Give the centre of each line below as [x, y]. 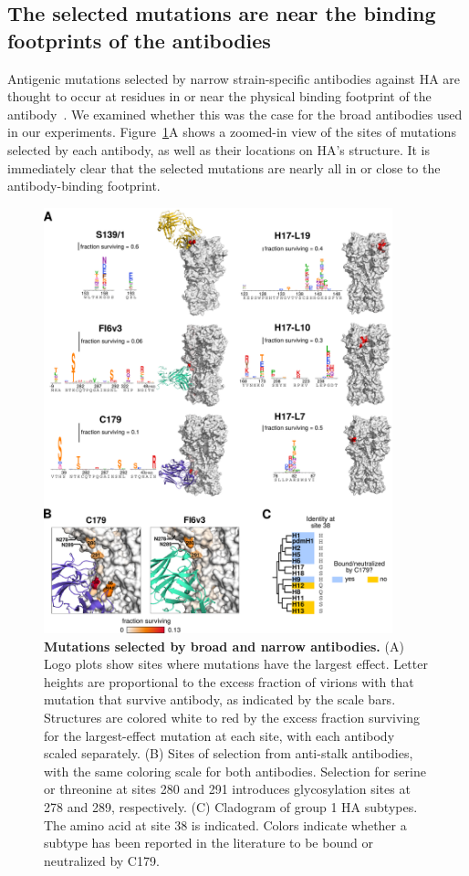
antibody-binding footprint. [84, 186]
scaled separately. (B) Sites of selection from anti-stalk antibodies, [229, 753]
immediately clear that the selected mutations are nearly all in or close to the [224, 167]
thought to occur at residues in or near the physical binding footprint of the [219, 96]
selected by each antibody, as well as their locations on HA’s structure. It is [219, 149]
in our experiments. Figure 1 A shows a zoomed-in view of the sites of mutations [232, 132]
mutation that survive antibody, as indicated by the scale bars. [220, 699]
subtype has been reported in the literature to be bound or [208, 843]
